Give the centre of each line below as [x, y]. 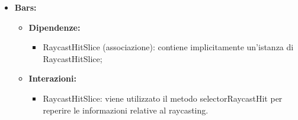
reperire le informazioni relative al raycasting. [126, 110]
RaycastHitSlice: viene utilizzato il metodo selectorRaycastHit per [163, 98]
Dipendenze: [55, 27]
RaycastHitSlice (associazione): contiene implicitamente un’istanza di [168, 47]
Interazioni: [52, 78]
